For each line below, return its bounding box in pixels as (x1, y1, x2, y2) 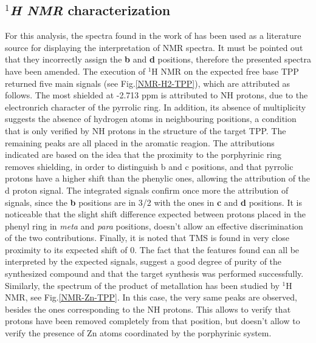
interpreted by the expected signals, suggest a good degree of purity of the (5, 255, 282, 268)
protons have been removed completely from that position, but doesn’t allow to (5, 314, 300, 327)
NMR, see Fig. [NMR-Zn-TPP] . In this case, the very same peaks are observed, (5, 291, 298, 304)
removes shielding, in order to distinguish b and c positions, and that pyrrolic (5, 160, 294, 172)
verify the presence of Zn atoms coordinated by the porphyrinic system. (5, 327, 272, 339)
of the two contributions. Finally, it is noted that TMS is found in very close (5, 231, 290, 244)
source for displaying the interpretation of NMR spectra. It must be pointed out (5, 41, 303, 53)
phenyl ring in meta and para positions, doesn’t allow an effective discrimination (5, 219, 303, 232)
